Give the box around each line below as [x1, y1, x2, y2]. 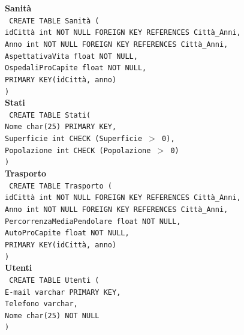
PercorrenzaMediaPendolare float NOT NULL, [5, 217, 181, 226]
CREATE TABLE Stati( [9, 110, 91, 119]
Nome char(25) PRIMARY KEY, [5, 122, 117, 131]
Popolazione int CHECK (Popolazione [5, 146, 151, 155]
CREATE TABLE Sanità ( [9, 16, 100, 25]
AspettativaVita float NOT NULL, [5, 52, 138, 61]
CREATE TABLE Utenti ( [9, 276, 100, 285]
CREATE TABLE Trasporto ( [9, 181, 112, 190]
